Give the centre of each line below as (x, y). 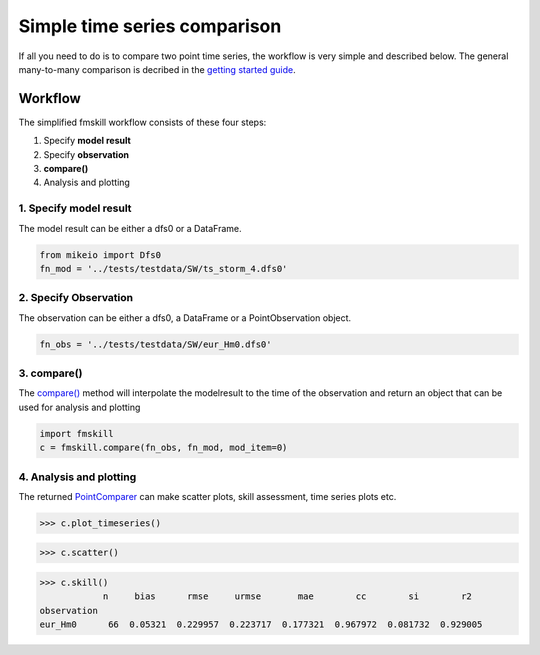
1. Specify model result (75, 208)
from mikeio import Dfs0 (100, 254)
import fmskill (76, 433)
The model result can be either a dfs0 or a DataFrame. (130, 228)
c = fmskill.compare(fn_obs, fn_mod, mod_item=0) (163, 448)
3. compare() (50, 373)
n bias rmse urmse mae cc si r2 (287, 596)
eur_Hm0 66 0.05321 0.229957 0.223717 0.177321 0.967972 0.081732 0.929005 (261, 624)
